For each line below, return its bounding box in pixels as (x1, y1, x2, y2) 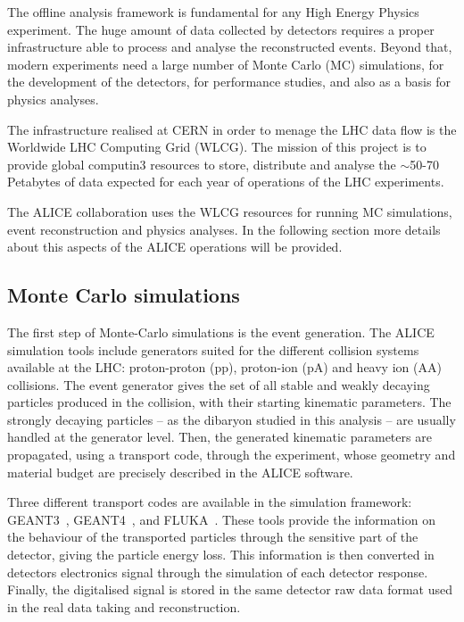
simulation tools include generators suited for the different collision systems (7, 340, 419, 359)
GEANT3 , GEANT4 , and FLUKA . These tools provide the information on (7, 510, 435, 528)
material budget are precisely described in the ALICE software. (7, 462, 353, 481)
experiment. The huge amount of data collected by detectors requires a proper (7, 20, 435, 38)
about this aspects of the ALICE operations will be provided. (7, 237, 343, 256)
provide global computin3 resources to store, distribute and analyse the (7, 154, 396, 173)
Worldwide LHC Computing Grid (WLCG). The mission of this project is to (7, 137, 427, 156)
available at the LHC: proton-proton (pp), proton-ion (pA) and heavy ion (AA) (7, 358, 442, 377)
